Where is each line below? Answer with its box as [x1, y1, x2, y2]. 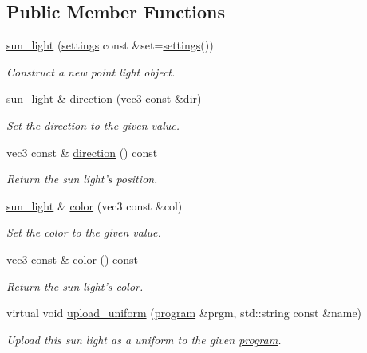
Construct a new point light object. [6, 63, 176, 80]
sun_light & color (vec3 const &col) [6, 197, 183, 214]
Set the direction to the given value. [6, 116, 180, 133]
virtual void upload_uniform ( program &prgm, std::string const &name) [6, 304, 362, 321]
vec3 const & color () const [6, 250, 139, 267]
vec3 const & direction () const [6, 143, 158, 160]
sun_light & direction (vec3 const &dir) [6, 90, 202, 107]
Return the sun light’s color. [6, 277, 144, 294]
